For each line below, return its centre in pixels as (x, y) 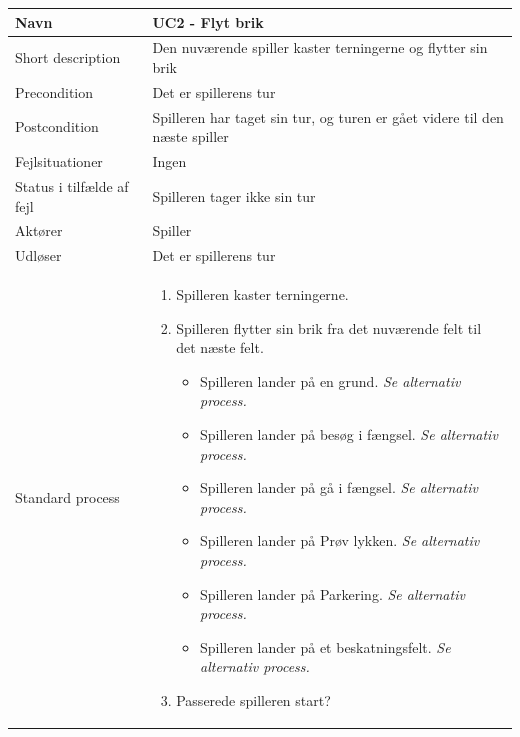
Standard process (67, 496)
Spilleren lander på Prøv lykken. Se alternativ (340, 540)
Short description (68, 57)
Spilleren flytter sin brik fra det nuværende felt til (329, 327)
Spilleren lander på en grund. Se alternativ (330, 380)
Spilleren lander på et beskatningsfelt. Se (325, 646)
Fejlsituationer (59, 161)
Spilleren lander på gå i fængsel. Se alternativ (339, 487)
